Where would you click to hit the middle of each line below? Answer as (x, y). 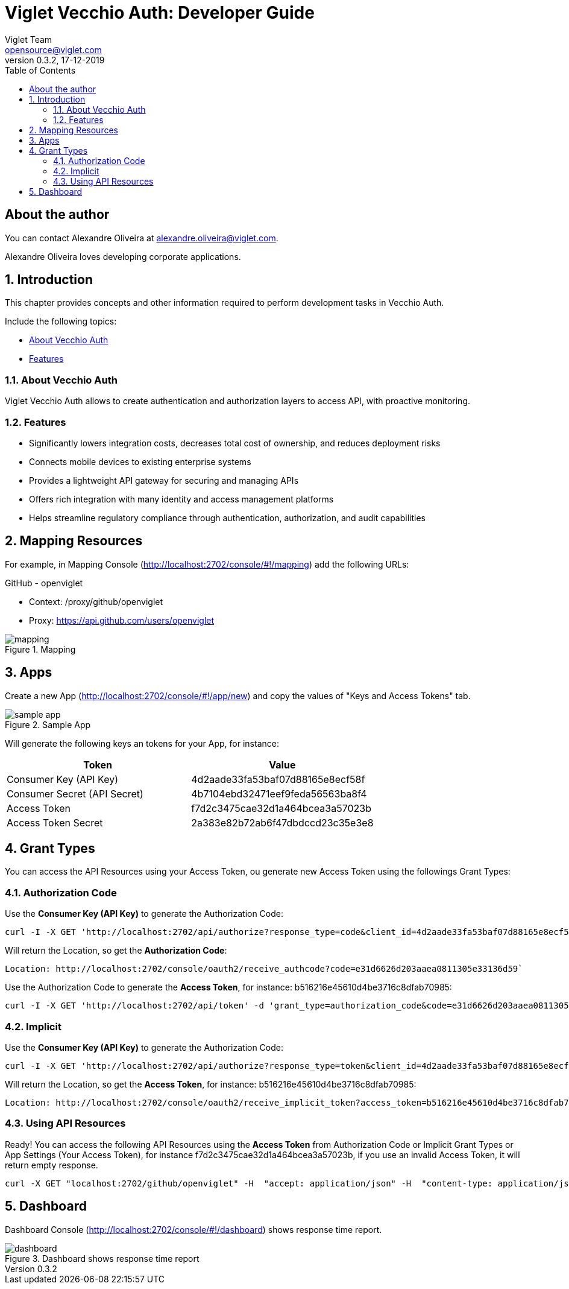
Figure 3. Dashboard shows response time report (102, 1258)
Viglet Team (29, 39)
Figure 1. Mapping (40, 649)
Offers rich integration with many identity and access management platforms (181, 499)
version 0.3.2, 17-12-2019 (55, 60)
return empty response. (52, 1165)
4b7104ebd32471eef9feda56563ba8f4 (279, 793)
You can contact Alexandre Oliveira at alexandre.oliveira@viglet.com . (142, 238)
